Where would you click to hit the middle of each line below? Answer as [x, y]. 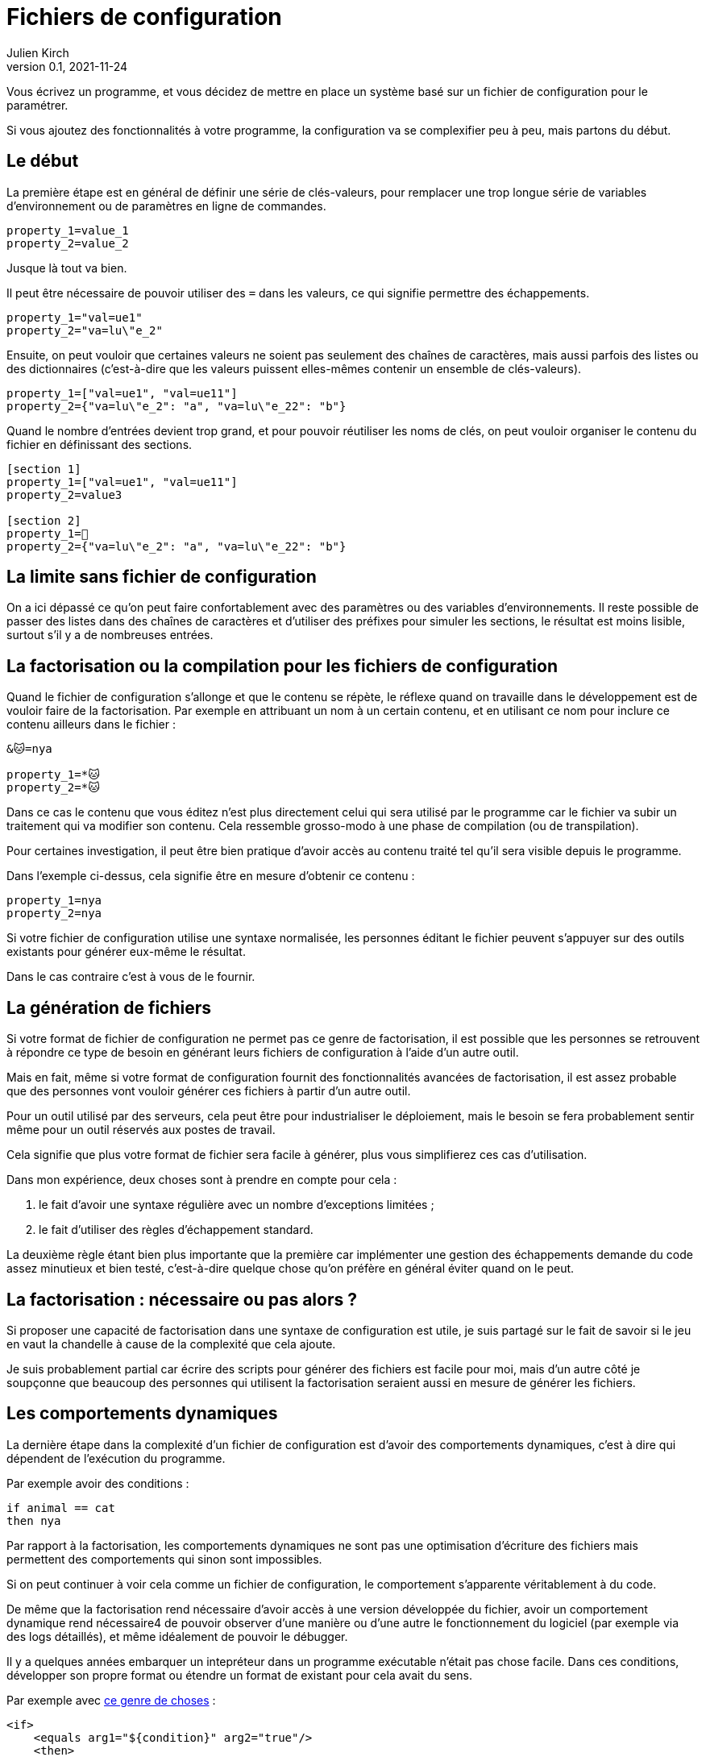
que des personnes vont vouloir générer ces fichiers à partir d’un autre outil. [209, 1091]
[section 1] [44, 469]
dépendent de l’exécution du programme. [116, 1458]
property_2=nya [54, 914]
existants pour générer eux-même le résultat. [126, 952]
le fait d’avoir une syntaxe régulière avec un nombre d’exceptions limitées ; [237, 1205]
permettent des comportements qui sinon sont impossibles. [164, 1559]
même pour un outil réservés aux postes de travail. [141, 1130]
